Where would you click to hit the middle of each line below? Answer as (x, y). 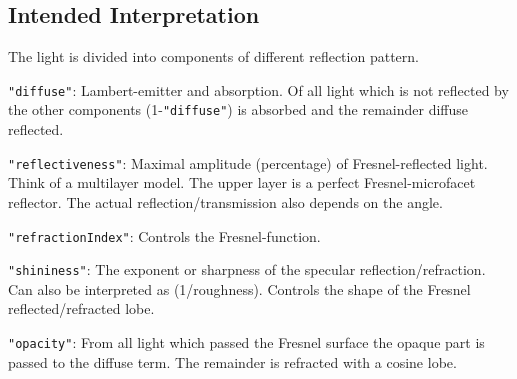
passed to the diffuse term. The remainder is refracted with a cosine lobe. (232, 361)
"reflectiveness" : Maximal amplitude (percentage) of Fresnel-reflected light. (248, 162)
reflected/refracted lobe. (81, 308)
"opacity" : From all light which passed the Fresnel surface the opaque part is (246, 342)
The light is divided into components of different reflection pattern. (213, 56)
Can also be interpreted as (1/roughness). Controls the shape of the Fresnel (239, 288)
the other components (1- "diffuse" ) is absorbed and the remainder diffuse (238, 109)
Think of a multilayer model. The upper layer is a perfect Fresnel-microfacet (242, 182)
